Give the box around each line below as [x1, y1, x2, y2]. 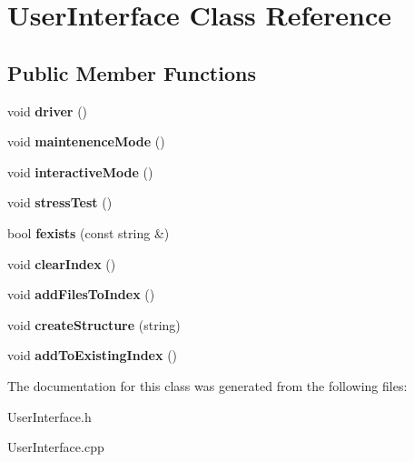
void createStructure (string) [7, 315, 181, 334]
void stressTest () [7, 193, 113, 212]
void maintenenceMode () [7, 132, 165, 151]
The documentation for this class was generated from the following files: [7, 376, 408, 395]
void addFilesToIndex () [7, 285, 155, 304]
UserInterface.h [7, 407, 92, 426]
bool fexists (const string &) [7, 223, 170, 242]
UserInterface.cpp [7, 437, 104, 457]
